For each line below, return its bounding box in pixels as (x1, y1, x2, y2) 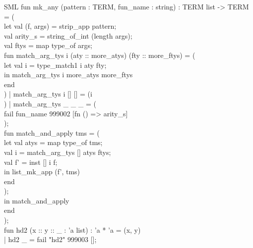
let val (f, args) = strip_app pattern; (4, 21, 117, 31)
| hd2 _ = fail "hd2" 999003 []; (4, 234, 97, 245)
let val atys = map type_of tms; (4, 137, 103, 148)
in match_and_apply (4, 195, 69, 205)
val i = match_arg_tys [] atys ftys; (4, 147, 111, 157)
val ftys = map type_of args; (4, 40, 92, 50)
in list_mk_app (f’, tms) (4, 166, 80, 177)
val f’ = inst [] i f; (4, 156, 58, 167)
